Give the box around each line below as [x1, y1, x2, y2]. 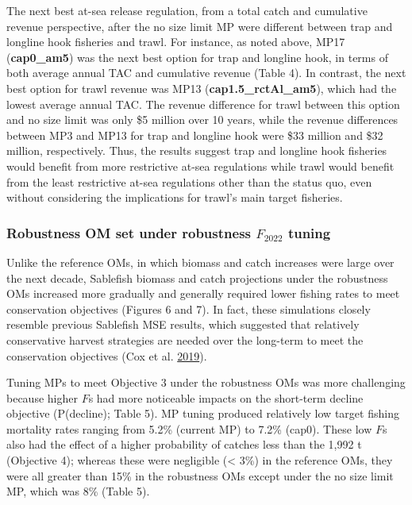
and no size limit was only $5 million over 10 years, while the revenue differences [6, 111, 399, 128]
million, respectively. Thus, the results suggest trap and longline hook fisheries [6, 142, 387, 159]
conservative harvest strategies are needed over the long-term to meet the [6, 331, 364, 348]
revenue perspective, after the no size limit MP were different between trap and [6, 17, 393, 34]
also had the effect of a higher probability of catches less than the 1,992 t [6, 436, 362, 453]
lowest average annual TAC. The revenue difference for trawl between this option [6, 95, 400, 112]
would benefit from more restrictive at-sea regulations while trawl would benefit [6, 157, 395, 174]
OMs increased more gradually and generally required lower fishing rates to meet [6, 285, 400, 302]
